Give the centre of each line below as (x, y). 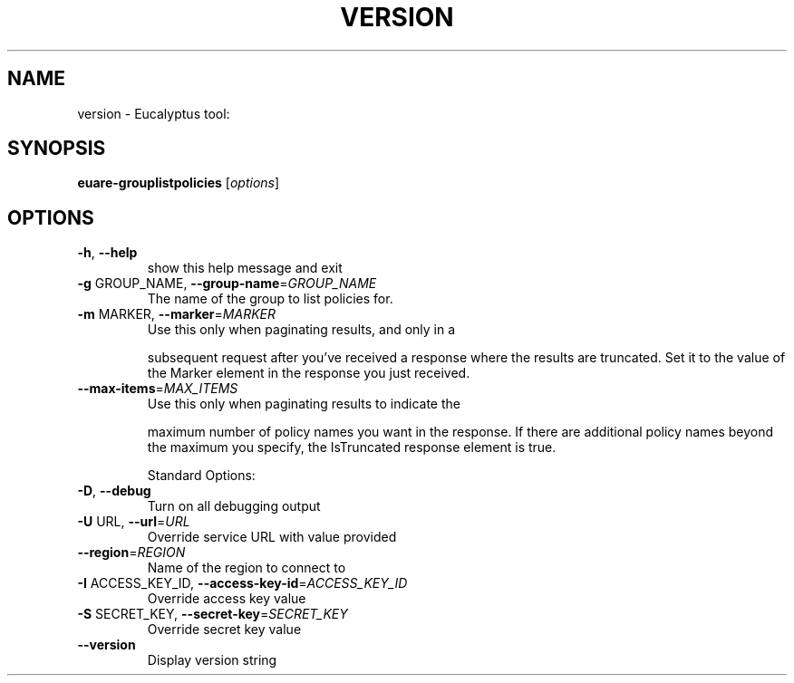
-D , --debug (114, 491)
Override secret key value (224, 630)
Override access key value (227, 599)
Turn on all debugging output (234, 506)
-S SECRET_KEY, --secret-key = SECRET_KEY (213, 614)
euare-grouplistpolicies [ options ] (179, 183)
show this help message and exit (245, 268)
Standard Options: (201, 476)
